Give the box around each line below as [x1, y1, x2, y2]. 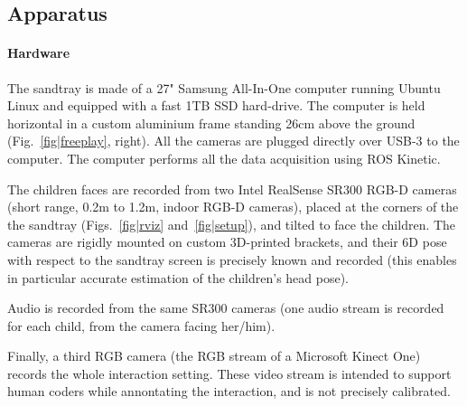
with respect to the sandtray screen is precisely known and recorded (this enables [7, 250, 457, 269]
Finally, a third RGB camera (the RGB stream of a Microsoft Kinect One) [7, 346, 421, 365]
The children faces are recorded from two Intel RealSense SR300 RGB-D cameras [7, 179, 457, 198]
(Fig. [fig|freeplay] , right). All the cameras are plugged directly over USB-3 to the [7, 131, 460, 150]
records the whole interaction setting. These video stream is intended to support [7, 364, 452, 382]
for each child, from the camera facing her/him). [7, 316, 276, 335]
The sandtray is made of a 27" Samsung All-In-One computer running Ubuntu [7, 78, 441, 97]
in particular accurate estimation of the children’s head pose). [7, 268, 350, 287]
